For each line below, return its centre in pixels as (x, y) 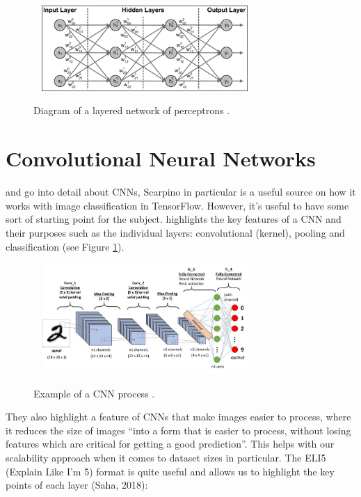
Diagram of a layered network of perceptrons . (132, 110)
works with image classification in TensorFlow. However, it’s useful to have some (177, 205)
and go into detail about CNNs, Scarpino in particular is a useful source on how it (181, 192)
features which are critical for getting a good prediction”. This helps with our (170, 444)
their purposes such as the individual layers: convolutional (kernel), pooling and (175, 232)
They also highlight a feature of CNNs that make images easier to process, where (178, 417)
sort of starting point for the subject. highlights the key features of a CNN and (174, 219)
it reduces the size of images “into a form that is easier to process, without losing (178, 430)
